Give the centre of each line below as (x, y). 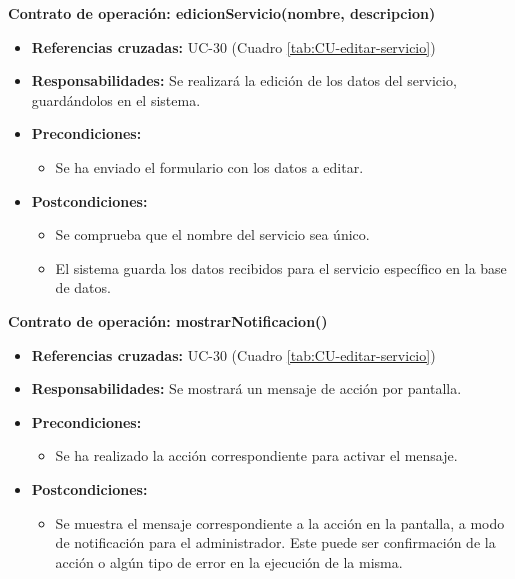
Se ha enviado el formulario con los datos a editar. (209, 166)
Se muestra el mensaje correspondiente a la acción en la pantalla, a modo (280, 522)
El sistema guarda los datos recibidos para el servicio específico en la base (281, 267)
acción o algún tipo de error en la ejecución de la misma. (229, 561)
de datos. (83, 287)
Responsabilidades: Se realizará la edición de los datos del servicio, (244, 80)
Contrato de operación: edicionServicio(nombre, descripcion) (222, 13)
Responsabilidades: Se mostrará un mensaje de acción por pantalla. (246, 388)
